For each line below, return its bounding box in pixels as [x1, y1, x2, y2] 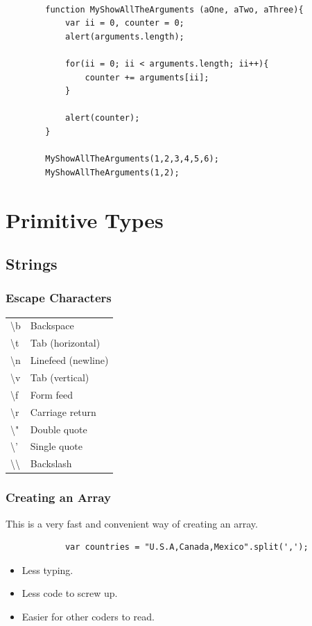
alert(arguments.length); [64, 31, 184, 42]
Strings [6, 253, 58, 275]
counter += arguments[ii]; [85, 72, 209, 82]
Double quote [30, 421, 87, 436]
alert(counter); [64, 113, 140, 123]
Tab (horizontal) [30, 336, 101, 350]
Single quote [30, 439, 83, 453]
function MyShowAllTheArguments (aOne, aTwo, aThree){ [45, 4, 304, 15]
